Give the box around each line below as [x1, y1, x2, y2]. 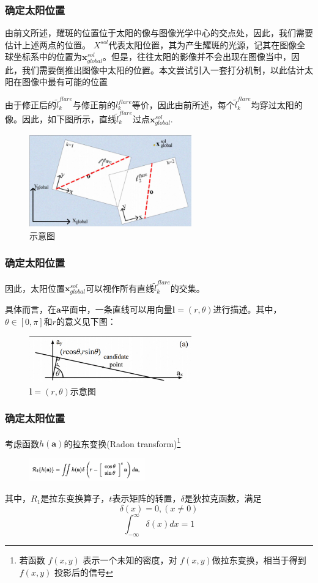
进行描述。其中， [213, 303, 282, 316]
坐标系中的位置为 [13, 50, 82, 63]
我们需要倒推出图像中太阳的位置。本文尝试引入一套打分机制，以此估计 [21, 63, 305, 76]
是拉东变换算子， [40, 492, 109, 505]
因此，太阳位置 [5, 281, 65, 294]
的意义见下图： [56, 314, 116, 327]
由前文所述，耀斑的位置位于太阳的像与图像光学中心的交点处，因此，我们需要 [5, 26, 313, 39]
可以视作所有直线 [85, 281, 154, 294]
